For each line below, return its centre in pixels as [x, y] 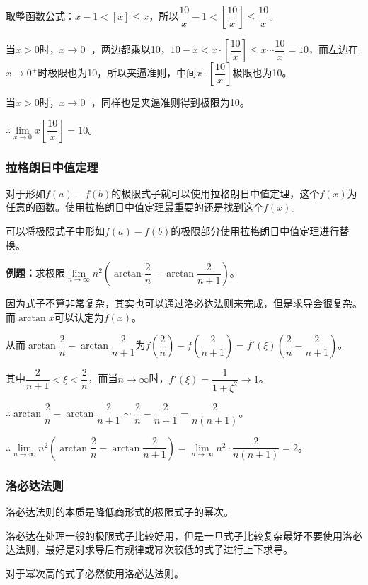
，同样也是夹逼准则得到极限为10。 [170, 102]
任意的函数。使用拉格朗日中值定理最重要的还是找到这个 [134, 207]
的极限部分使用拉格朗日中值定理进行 [255, 231]
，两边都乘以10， [131, 49]
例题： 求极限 [35, 273]
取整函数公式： [40, 16]
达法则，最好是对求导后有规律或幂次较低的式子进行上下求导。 [149, 549]
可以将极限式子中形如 [55, 231]
